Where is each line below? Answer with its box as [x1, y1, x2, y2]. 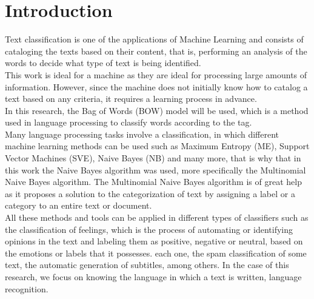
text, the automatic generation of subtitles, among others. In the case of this [5, 258, 289, 271]
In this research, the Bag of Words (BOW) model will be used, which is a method [5, 104, 309, 116]
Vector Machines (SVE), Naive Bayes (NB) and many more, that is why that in [5, 152, 301, 164]
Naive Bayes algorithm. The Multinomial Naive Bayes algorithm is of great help [5, 175, 302, 188]
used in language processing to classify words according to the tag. [5, 116, 252, 129]
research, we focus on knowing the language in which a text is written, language [5, 270, 302, 283]
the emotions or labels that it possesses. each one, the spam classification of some [5, 246, 307, 259]
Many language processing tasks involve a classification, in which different [5, 127, 279, 140]
